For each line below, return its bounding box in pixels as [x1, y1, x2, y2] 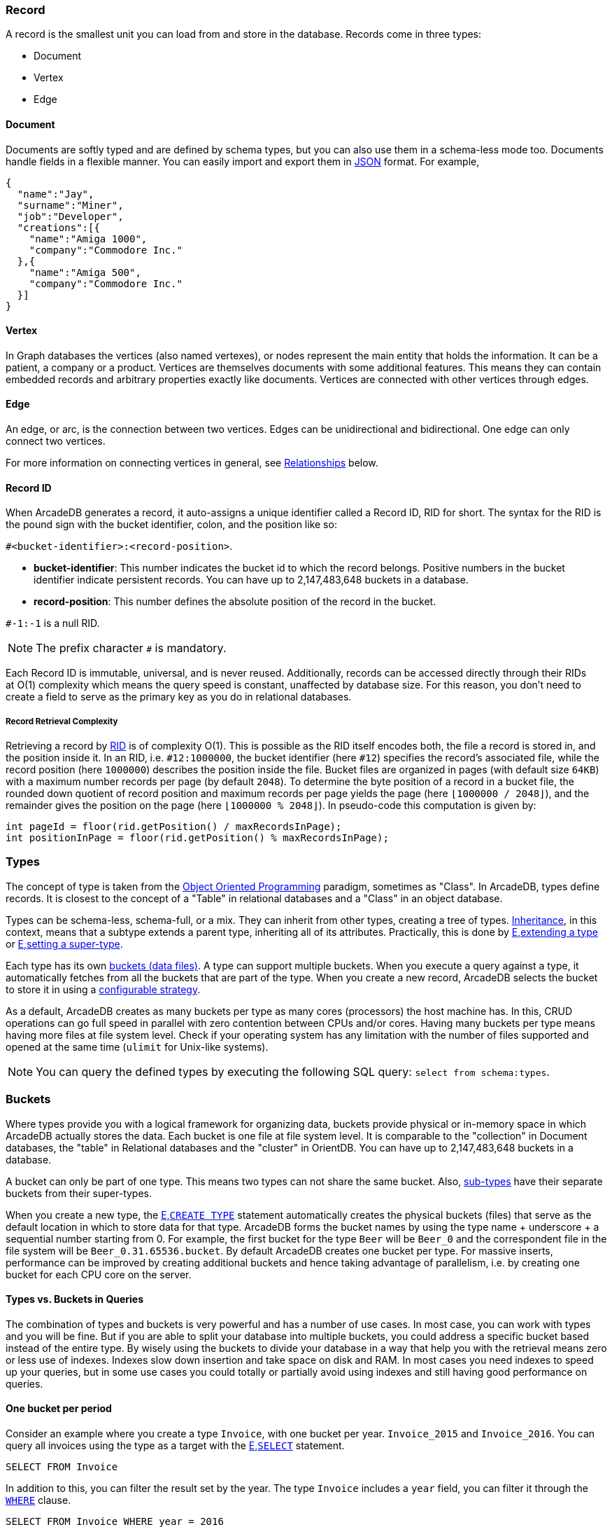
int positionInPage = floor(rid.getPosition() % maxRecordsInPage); [6, 832, 389, 844]
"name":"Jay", [17, 188, 94, 200]
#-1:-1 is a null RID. [6, 617, 100, 630]
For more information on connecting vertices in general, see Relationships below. [6, 457, 378, 469]
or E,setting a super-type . [6, 937, 123, 950]
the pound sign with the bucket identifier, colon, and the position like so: [6, 518, 337, 531]
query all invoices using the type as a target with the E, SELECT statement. [6, 1439, 345, 1451]
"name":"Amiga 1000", [29, 233, 148, 244]
